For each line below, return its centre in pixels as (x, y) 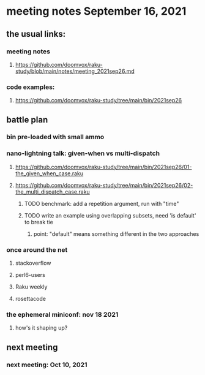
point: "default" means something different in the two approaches (116, 233)
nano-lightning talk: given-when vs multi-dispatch (83, 153)
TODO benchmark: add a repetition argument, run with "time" (102, 203)
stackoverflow (33, 263)
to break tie (39, 222)
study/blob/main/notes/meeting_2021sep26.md (75, 71)
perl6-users (30, 275)
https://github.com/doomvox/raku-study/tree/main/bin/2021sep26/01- (103, 167)
